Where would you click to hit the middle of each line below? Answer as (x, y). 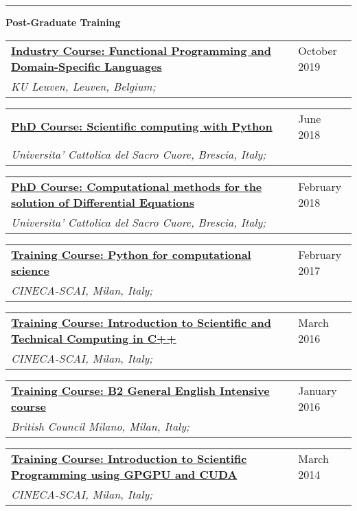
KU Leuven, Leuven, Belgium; (83, 86)
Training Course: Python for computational (131, 254)
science (30, 270)
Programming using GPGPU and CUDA (124, 474)
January (318, 390)
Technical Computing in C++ (94, 338)
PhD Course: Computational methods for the (137, 186)
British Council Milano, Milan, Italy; (100, 426)
